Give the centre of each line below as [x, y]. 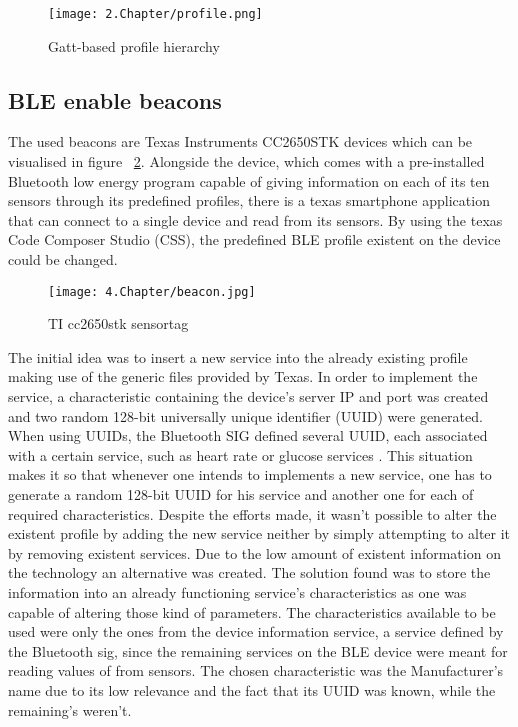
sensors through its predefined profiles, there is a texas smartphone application [249, 200]
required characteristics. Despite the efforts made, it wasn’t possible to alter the [252, 513]
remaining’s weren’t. [70, 709]
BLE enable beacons [115, 99]
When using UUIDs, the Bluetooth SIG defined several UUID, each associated [248, 435]
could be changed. [63, 259]
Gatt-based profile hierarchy [134, 45]
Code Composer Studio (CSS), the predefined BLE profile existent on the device [254, 239]
